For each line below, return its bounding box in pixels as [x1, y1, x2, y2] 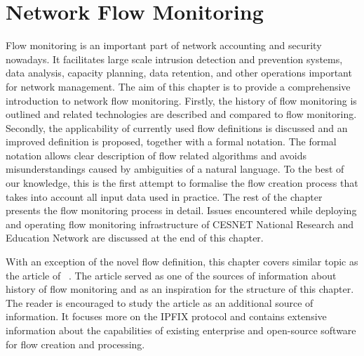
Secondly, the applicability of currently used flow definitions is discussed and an [6, 120, 348, 135]
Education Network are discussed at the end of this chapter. [6, 230, 264, 245]
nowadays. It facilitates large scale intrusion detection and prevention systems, [6, 51, 343, 66]
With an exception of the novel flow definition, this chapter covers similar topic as [6, 254, 358, 269]
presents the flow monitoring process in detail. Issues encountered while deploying [6, 203, 357, 218]
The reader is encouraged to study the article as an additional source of [6, 295, 314, 310]
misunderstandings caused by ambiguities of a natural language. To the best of [6, 161, 344, 176]
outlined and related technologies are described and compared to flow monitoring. [6, 107, 357, 121]
